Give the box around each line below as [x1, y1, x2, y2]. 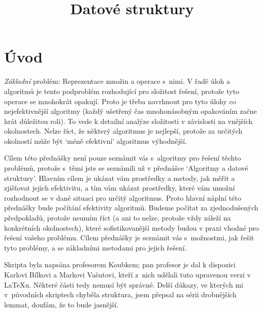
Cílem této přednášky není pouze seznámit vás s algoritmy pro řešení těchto [4, 152, 241, 163]
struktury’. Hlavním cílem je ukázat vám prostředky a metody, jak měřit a [4, 172, 235, 183]
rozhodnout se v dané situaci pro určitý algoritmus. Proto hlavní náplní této [4, 192, 241, 203]
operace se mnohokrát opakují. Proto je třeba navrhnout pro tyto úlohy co [4, 96, 236, 106]
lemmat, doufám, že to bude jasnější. [4, 299, 119, 309]
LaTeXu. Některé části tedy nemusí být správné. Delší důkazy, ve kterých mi [4, 279, 243, 290]
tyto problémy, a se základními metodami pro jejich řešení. [4, 242, 187, 253]
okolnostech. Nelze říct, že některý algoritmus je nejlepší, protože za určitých [4, 126, 243, 136]
